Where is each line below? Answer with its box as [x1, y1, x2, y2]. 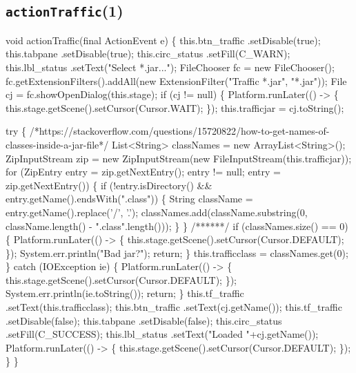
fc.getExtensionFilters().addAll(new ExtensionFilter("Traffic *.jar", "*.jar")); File [6, 73, 347, 88]
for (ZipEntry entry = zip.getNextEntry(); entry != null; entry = [6, 164, 281, 179]
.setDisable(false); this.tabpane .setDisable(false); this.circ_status [6, 313, 282, 327]
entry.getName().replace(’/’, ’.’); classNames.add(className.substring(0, [6, 204, 308, 219]
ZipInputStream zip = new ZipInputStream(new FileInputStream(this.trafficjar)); [6, 151, 352, 165]
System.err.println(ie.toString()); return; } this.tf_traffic [6, 286, 244, 300]
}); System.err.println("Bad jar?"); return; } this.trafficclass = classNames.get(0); [6, 245, 348, 260]
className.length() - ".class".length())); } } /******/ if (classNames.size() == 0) [6, 218, 348, 233]
